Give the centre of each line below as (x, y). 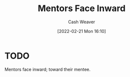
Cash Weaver (82, 22)
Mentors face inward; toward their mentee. (48, 69)
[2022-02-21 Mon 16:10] (82, 31)
